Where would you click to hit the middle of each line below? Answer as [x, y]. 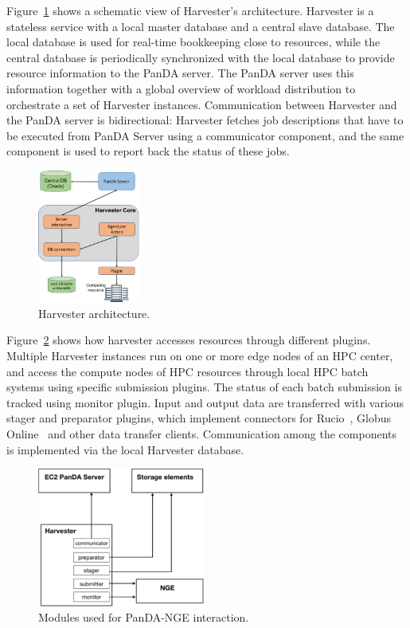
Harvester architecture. [94, 313]
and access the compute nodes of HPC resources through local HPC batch [187, 371]
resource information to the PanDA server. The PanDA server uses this [180, 73]
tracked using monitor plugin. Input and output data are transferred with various [205, 402]
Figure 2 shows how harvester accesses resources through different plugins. [189, 340]
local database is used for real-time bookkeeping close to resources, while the [193, 42]
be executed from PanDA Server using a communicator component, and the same [205, 135]
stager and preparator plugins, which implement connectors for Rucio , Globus [199, 418]
